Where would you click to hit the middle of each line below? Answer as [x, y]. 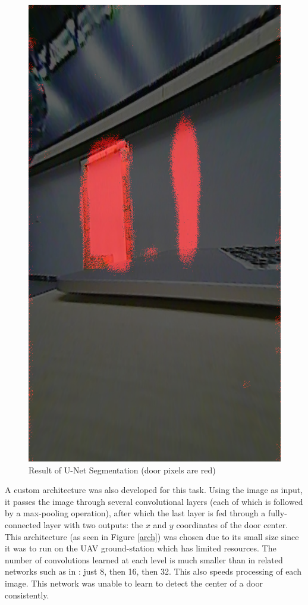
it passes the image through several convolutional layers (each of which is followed [154, 501]
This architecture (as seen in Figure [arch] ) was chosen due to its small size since [152, 536]
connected [23, 525]
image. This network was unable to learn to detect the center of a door [134, 583]
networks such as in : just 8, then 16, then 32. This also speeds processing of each [153, 571]
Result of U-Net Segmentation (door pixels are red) [122, 470]
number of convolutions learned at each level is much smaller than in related [144, 559]
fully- [277, 513]
